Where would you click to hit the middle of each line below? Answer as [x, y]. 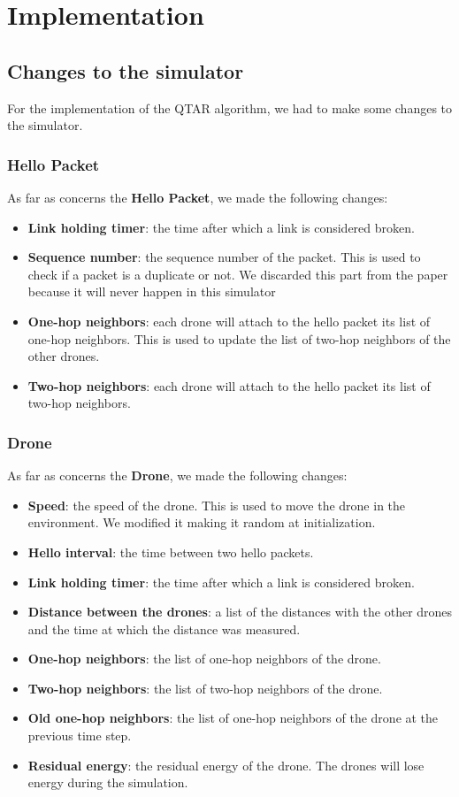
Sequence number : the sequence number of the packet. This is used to [224, 257]
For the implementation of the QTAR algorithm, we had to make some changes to [230, 107]
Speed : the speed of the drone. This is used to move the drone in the [217, 505]
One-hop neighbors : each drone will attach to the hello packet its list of [229, 321]
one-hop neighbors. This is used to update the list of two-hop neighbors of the [239, 338]
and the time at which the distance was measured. [164, 628]
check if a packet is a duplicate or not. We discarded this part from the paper [238, 274]
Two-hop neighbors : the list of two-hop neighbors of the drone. [205, 688]
